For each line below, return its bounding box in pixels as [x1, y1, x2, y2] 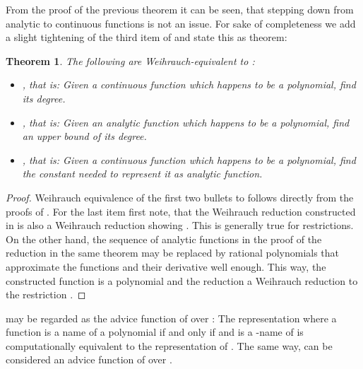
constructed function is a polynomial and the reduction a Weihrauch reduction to [6, 273, 358, 288]
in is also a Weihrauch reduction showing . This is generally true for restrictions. [6, 218, 354, 233]
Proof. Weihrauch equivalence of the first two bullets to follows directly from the [6, 189, 354, 204]
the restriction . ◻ [6, 287, 86, 302]
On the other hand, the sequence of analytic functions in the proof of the [6, 231, 322, 246]
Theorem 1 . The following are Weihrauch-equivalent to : [6, 53, 255, 68]
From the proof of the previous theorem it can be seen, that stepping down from [6, 2, 354, 16]
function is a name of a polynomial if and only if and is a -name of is [6, 324, 304, 339]
